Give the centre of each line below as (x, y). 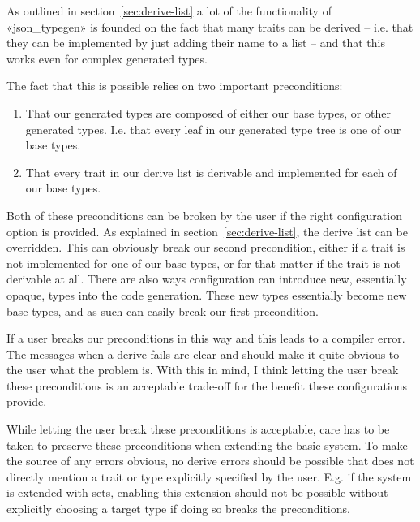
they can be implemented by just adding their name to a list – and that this (196, 43)
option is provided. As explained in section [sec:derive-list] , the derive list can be (207, 231)
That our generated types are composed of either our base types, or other (208, 112)
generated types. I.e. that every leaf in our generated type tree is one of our (213, 129)
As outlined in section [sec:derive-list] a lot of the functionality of (169, 11)
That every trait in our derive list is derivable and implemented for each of (211, 172)
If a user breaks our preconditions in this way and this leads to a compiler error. (206, 338)
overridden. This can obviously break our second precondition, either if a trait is (206, 247)
